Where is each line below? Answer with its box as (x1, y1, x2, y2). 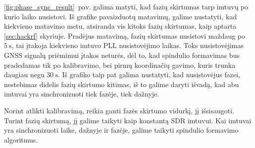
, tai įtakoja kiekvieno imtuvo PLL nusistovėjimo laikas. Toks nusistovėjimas (11, 40, 244, 50)
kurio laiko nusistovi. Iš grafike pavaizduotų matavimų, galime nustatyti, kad (4, 11, 237, 21)
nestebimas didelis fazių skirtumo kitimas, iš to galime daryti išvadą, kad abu (4, 79, 239, 89)
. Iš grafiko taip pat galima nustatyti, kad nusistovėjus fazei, (57, 69, 240, 80)
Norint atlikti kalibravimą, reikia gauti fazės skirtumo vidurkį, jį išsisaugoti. (4, 105, 234, 115)
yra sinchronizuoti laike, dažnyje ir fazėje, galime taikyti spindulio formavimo (4, 125, 239, 135)
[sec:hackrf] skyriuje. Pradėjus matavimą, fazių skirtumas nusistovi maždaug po (4, 30, 246, 41)
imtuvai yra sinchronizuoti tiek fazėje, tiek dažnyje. (4, 89, 159, 99)
